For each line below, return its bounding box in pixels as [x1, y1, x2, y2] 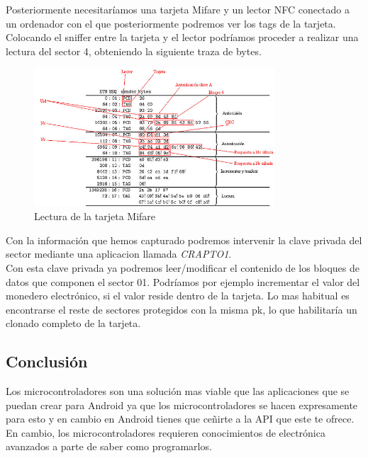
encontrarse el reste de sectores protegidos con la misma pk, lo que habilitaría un [6, 302, 357, 316]
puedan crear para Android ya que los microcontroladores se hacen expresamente [6, 397, 358, 412]
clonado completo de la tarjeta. [6, 316, 141, 331]
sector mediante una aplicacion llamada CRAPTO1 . [6, 246, 232, 261]
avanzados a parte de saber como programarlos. [6, 439, 212, 454]
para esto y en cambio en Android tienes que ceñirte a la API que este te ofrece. [6, 411, 355, 426]
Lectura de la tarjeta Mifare [34, 209, 156, 224]
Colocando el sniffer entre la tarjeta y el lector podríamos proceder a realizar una [6, 30, 359, 45]
